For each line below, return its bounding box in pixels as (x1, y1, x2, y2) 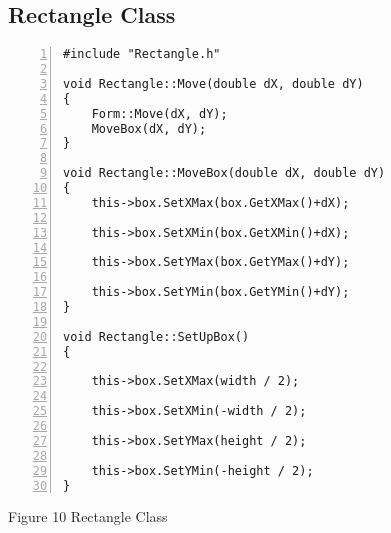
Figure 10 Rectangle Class (8, 506, 168, 527)
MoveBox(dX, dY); (91, 121, 207, 136)
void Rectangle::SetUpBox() (63, 329, 250, 344)
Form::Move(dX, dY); (91, 106, 228, 121)
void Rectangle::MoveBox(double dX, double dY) (63, 166, 386, 181)
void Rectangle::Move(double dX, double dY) (63, 76, 364, 91)
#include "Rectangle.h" (63, 47, 221, 62)
